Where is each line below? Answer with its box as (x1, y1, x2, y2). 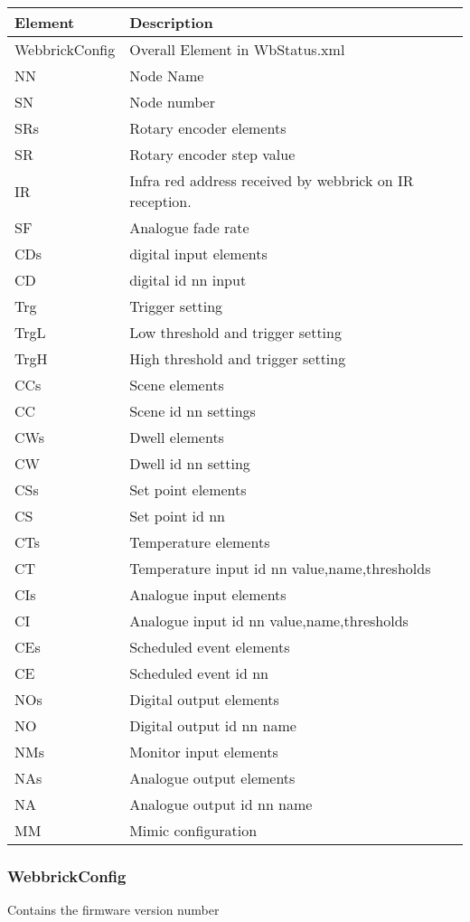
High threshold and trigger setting (129, 348, 346, 369)
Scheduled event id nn (129, 663, 268, 683)
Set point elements (129, 479, 247, 500)
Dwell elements (129, 427, 224, 447)
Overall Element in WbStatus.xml (129, 39, 345, 60)
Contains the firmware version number (7, 900, 220, 919)
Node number (129, 91, 215, 112)
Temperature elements (129, 532, 270, 552)
